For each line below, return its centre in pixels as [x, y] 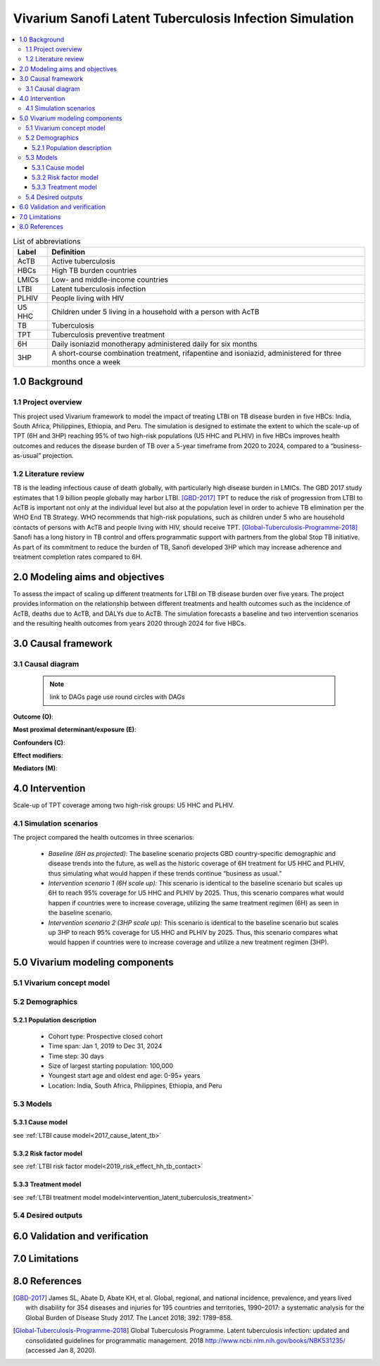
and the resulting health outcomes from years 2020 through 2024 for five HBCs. [129, 623]
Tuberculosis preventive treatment [108, 335]
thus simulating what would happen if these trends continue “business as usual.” [165, 873]
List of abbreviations [47, 241]
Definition [69, 252]
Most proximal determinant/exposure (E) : [75, 730]
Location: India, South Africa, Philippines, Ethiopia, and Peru [135, 1086]
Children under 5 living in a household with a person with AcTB [156, 311]
